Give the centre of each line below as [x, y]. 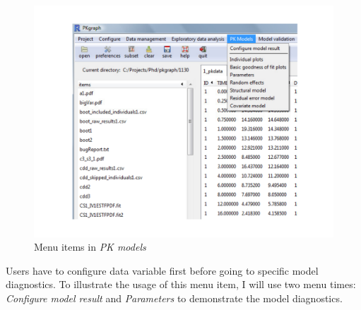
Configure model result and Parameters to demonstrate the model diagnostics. [174, 298]
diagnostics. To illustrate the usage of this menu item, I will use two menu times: [181, 284]
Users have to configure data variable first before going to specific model [162, 270]
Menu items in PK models [90, 247]
